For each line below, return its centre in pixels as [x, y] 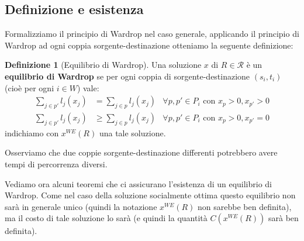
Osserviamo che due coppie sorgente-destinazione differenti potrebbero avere [141, 152]
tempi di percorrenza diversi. [56, 164]
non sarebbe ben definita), [245, 206]
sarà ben [283, 218]
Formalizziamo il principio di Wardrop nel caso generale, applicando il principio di [152, 34]
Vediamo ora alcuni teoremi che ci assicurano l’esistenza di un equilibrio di [139, 183]
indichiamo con [32, 132]
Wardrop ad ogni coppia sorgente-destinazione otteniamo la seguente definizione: [149, 45]
